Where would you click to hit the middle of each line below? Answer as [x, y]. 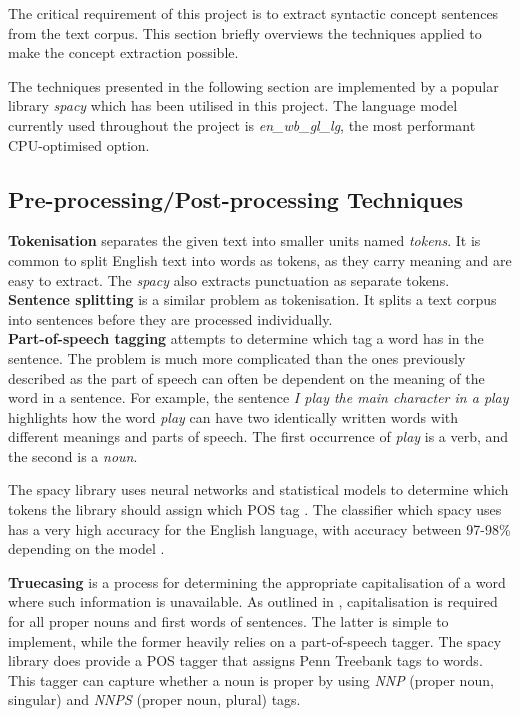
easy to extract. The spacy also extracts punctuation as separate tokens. [229, 279]
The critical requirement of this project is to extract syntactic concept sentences [253, 13]
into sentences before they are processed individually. [170, 318]
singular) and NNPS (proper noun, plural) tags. [154, 699]
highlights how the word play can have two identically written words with [233, 416]
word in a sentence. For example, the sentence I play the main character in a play [258, 397]
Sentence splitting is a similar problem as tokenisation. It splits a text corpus [252, 299]
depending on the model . [86, 548]
